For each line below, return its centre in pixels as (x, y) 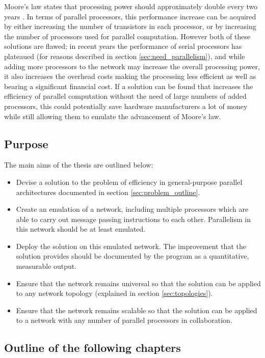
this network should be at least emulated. (81, 229)
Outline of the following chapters (92, 348)
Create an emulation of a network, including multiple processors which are (132, 209)
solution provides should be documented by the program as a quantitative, (132, 256)
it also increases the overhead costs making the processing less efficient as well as (130, 76)
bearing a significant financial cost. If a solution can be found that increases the (129, 86)
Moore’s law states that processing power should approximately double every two (131, 6)
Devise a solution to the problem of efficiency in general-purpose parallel (129, 182)
